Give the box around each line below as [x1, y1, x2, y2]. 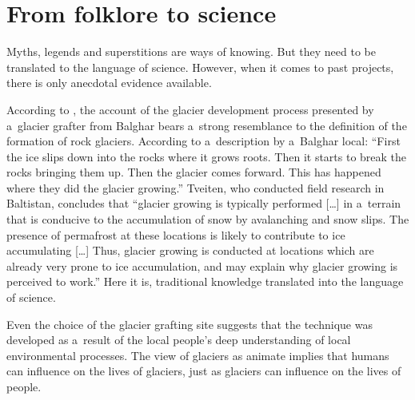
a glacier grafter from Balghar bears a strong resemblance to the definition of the [6, 117, 407, 133]
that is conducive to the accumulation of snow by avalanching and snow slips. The [6, 211, 409, 228]
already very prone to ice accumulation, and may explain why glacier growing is [6, 257, 398, 274]
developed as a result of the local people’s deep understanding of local [6, 331, 351, 348]
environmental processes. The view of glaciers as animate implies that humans [6, 347, 389, 363]
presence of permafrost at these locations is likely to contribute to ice [6, 226, 345, 243]
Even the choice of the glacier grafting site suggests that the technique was [6, 315, 373, 332]
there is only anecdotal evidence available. [6, 74, 212, 91]
